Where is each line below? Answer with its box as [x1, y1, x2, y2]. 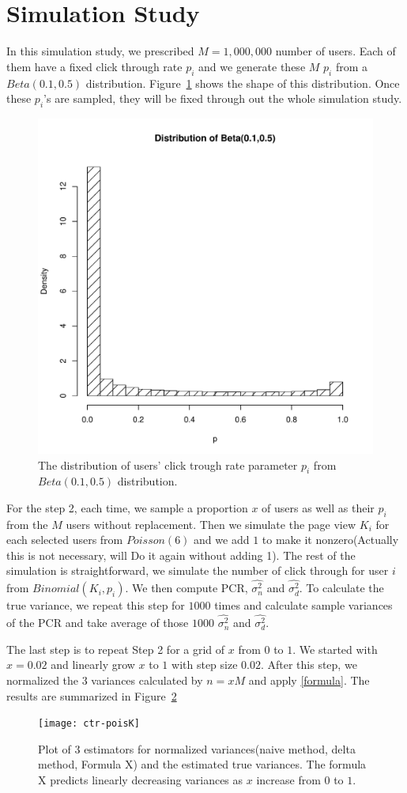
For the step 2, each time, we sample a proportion [6, 499, 248, 515]
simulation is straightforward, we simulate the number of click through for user [6, 562, 389, 579]
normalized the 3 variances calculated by [6, 672, 203, 689]
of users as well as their [262, 499, 375, 515]
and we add [194, 531, 250, 548]
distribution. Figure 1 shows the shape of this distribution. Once [85, 74, 400, 91]
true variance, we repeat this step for [6, 597, 185, 614]
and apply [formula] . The [248, 672, 370, 689]
